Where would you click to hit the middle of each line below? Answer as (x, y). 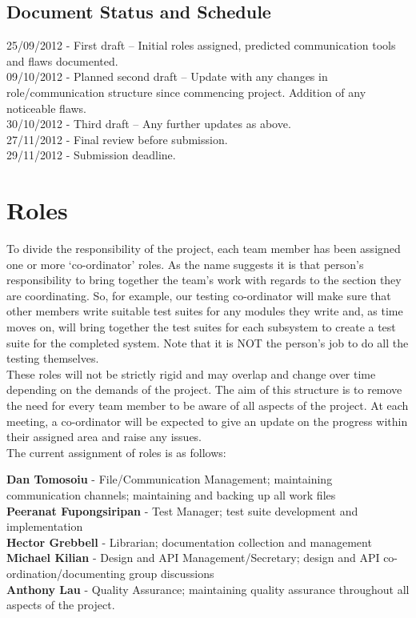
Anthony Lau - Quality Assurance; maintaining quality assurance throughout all (208, 589)
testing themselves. (53, 358)
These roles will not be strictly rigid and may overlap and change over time (191, 373)
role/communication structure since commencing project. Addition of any (186, 92)
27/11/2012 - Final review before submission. (117, 139)
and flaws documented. (62, 60)
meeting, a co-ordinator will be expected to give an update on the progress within (207, 421)
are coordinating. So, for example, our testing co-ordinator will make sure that (199, 295)
